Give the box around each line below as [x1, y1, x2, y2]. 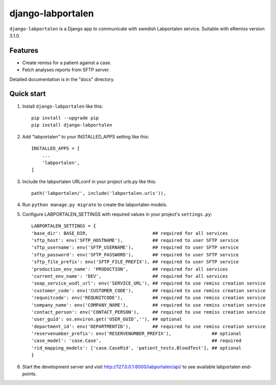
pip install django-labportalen [31, 122, 112, 128]
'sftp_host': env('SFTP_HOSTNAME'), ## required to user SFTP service [31, 237, 239, 243]
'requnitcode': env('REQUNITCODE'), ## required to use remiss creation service [31, 295, 266, 301]
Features [9, 46, 38, 55]
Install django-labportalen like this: [22, 103, 103, 109]
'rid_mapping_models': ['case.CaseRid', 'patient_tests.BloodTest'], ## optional [31, 345, 242, 351]
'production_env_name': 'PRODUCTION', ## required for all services [31, 266, 228, 272]
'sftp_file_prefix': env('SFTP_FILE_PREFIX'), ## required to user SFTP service [31, 259, 239, 265]
